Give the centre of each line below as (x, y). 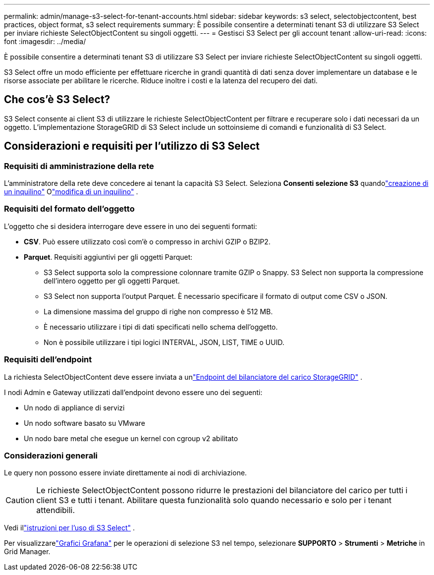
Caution (20, 500)
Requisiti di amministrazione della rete (79, 166)
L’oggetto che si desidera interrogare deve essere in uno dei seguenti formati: (131, 226)
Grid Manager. (27, 552)
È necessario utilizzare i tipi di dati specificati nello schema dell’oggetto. (161, 327)
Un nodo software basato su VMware (84, 423)
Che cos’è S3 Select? (57, 100)
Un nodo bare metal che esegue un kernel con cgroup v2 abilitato (131, 438)
